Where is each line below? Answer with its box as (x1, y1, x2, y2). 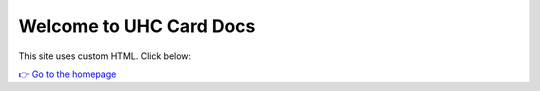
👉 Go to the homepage (18, 68, 117, 80)
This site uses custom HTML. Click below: (18, 50, 192, 62)
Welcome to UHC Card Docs (18, 15, 256, 37)
